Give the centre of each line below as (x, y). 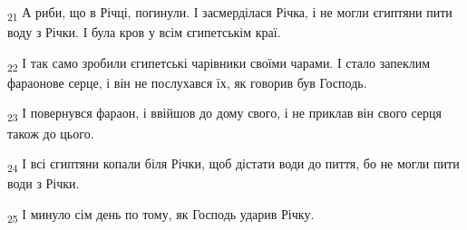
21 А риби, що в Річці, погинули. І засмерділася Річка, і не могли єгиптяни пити (230, 13)
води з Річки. (44, 183)
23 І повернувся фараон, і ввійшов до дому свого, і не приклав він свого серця (224, 114)
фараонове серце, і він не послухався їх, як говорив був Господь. (187, 82)
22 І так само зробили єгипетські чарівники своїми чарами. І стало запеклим (219, 63)
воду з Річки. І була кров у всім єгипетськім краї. (144, 32)
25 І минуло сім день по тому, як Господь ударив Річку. (161, 215)
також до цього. (51, 133)
